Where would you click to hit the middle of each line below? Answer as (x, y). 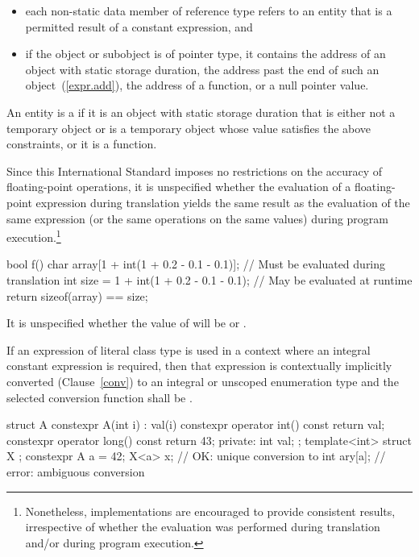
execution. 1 (34, 236)
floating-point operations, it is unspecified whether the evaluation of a (179, 187)
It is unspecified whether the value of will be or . (127, 323)
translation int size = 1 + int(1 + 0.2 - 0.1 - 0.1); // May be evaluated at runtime (209, 279)
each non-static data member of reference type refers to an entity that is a (209, 10)
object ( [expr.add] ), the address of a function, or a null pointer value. (197, 85)
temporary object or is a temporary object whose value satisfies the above (189, 128)
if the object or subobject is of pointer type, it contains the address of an (205, 54)
